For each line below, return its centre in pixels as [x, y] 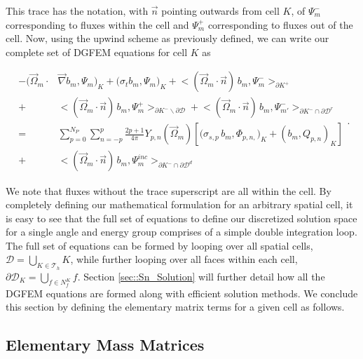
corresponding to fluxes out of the [280, 24]
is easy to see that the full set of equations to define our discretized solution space [181, 218]
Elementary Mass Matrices [105, 345]
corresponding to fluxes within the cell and [97, 24]
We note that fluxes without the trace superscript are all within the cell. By [169, 190]
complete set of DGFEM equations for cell [97, 52]
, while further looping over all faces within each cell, [184, 259]
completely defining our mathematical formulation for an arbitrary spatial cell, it [179, 204]
